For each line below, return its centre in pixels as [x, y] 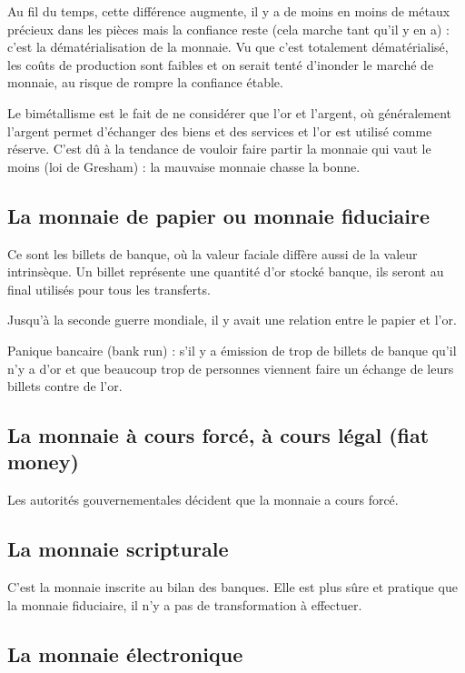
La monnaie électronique [125, 653]
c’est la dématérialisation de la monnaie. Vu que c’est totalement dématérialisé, [228, 47]
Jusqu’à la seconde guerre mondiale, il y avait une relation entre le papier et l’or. [232, 320]
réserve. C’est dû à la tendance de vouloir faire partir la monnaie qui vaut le [219, 149]
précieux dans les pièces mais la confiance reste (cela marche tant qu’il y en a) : [228, 29]
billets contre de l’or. [65, 386]
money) [43, 462]
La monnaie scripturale [118, 549]
